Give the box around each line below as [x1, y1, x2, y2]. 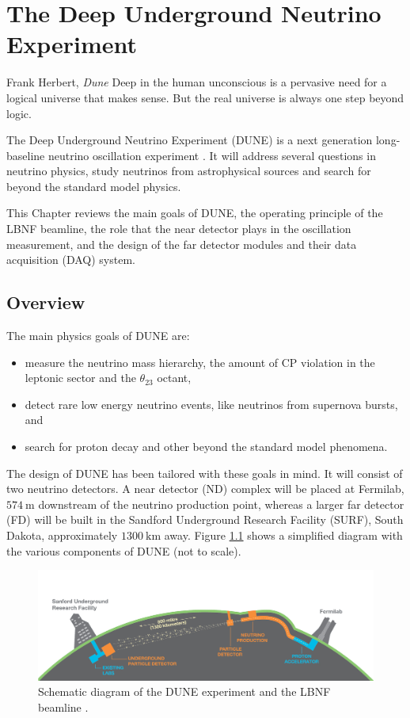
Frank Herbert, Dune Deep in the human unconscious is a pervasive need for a [6, 74, 387, 90]
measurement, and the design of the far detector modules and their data [6, 235, 357, 252]
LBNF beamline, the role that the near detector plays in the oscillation [6, 220, 351, 237]
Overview [6, 290, 85, 315]
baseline [6, 147, 45, 163]
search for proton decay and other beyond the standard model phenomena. [25, 438, 388, 455]
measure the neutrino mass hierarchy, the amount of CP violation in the [25, 353, 375, 370]
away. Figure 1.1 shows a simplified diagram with [164, 526, 403, 543]
